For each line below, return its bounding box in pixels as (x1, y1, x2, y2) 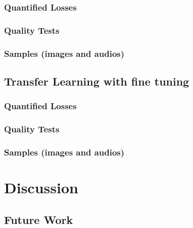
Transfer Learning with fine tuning (4, 73, 189, 89)
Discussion (4, 177, 78, 198)
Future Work (4, 211, 73, 227)
